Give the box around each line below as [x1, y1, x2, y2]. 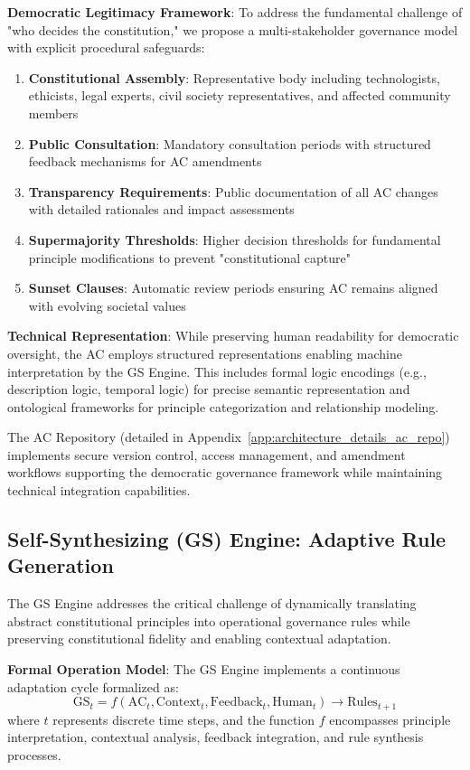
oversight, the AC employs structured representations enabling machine [7, 343, 402, 362]
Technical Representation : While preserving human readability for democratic [7, 326, 459, 345]
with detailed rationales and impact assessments [28, 200, 295, 219]
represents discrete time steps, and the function [52, 709, 315, 728]
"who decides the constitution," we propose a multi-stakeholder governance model [7, 20, 458, 39]
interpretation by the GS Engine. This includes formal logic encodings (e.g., [7, 362, 427, 380]
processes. [7, 745, 61, 764]
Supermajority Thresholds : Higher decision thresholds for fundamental [28, 230, 441, 249]
